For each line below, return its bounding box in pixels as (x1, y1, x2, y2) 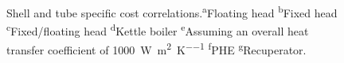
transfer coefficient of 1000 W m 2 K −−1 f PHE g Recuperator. (6, 39, 307, 57)
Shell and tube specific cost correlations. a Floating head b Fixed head (6, 2, 338, 20)
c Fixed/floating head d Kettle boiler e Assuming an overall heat (6, 20, 309, 39)
